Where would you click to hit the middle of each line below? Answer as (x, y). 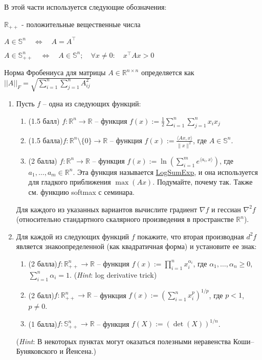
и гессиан (226, 209)
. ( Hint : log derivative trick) (113, 274)
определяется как (168, 72)
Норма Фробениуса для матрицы (55, 72)
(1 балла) (43, 323)
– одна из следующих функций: (92, 104)
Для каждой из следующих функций (73, 236)
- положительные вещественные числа (81, 24)
